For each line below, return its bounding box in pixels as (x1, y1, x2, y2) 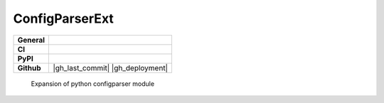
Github (17, 63, 41, 72)
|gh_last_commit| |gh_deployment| (53, 63, 169, 72)
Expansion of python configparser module (31, 79, 155, 88)
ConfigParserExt (13, 11, 114, 26)
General (17, 35, 46, 45)
